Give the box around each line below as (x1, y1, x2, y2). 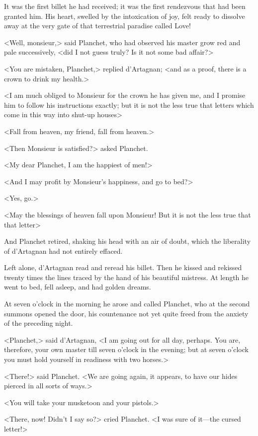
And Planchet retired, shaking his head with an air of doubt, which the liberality (4, 236, 251, 246)
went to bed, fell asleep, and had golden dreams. (4, 282, 151, 292)
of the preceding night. (4, 318, 73, 328)
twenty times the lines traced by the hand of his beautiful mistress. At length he (4, 272, 249, 282)
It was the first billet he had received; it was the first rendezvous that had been (4, 1, 246, 11)
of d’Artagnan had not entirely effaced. (4, 245, 123, 256)
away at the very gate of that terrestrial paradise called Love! (4, 20, 191, 31)
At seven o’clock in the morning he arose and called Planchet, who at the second (4, 298, 250, 309)
